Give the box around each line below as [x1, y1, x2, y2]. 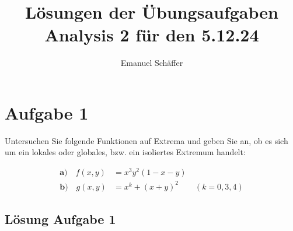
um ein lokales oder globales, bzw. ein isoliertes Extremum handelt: [5, 146, 246, 158]
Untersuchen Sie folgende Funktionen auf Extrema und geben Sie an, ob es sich [5, 134, 288, 146]
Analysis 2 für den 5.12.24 [44, 23, 259, 47]
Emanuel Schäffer [120, 57, 183, 69]
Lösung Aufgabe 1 [5, 210, 116, 228]
